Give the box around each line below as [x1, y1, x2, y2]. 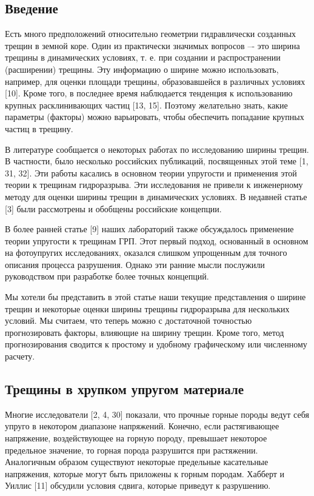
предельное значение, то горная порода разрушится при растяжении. [5, 443, 258, 456]
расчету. [5, 350, 35, 363]
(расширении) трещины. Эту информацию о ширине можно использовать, [5, 62, 279, 75]
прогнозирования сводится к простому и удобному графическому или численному [5, 338, 307, 350]
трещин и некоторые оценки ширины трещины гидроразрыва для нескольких [5, 302, 290, 315]
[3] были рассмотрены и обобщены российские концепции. [5, 202, 222, 215]
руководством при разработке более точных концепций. [5, 270, 209, 283]
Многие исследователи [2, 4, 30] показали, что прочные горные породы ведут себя [5, 407, 309, 420]
